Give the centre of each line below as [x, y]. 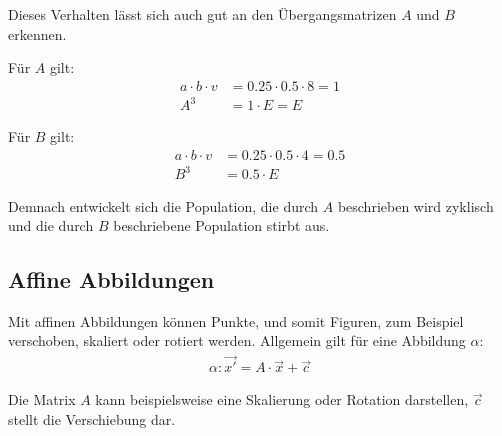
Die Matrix [42, 399]
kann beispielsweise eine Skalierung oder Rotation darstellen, [282, 399]
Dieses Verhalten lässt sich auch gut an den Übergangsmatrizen [202, 14]
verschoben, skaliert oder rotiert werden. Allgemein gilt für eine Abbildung [237, 340]
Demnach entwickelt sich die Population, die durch [163, 205]
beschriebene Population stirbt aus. [221, 225]
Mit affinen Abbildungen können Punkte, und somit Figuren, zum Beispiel [236, 320]
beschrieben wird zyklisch [415, 205]
